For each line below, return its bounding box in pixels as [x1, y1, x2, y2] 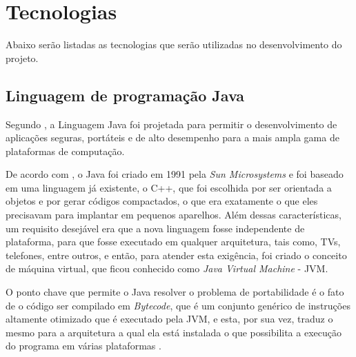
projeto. [6, 50, 39, 65]
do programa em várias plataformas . [6, 338, 161, 353]
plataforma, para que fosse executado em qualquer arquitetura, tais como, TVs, [6, 234, 341, 249]
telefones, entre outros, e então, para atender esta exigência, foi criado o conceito [6, 247, 347, 262]
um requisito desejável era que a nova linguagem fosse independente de [6, 221, 305, 235]
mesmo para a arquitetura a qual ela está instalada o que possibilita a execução [6, 325, 342, 339]
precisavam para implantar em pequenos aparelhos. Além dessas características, [6, 207, 342, 222]
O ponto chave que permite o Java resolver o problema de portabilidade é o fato [6, 285, 344, 299]
